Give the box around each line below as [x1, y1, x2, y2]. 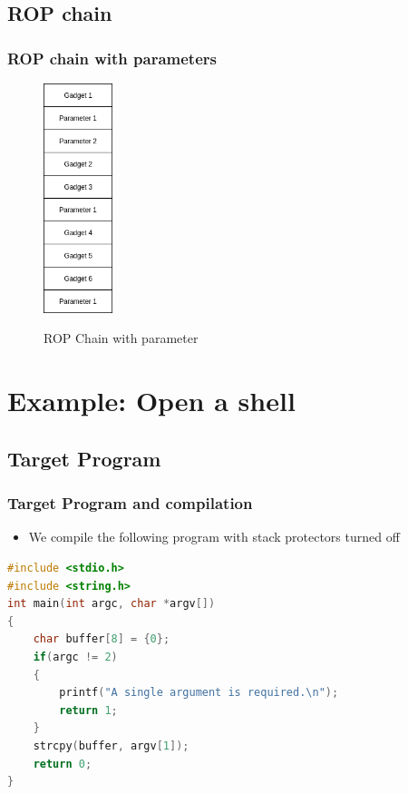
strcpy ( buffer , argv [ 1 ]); [33, 739, 189, 752]
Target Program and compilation [7, 492, 253, 515]
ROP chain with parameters [7, 46, 217, 69]
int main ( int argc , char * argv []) [7, 597, 216, 611]
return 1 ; [59, 703, 118, 717]
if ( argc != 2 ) [33, 651, 118, 664]
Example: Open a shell [7, 382, 296, 419]
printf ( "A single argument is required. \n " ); [59, 686, 339, 700]
